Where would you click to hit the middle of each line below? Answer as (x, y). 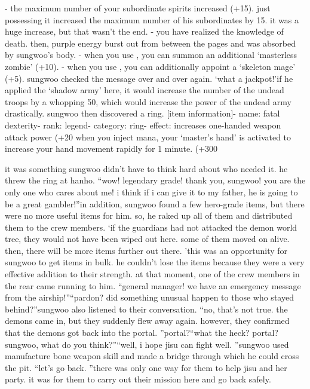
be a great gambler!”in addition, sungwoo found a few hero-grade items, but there (155, 203)
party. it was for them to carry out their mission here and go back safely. (138, 379)
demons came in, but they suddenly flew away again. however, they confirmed (147, 321)
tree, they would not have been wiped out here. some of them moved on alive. (147, 239)
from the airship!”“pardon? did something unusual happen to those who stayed (149, 297)
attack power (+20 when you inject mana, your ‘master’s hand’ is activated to (148, 137)
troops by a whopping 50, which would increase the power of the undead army (148, 101)
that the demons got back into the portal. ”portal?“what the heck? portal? (142, 333)
